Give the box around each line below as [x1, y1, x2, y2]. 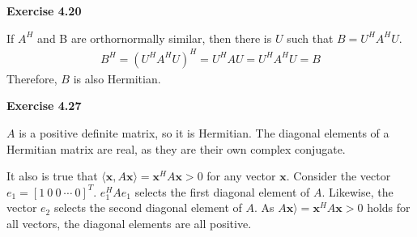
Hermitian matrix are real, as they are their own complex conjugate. [6, 140, 346, 157]
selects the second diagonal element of [53, 199, 242, 216]
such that [287, 29, 334, 46]
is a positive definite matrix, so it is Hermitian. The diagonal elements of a [19, 124, 389, 141]
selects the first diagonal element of [134, 183, 310, 200]
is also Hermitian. [73, 70, 161, 87]
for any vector [206, 167, 276, 184]
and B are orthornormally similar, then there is [37, 29, 272, 46]
